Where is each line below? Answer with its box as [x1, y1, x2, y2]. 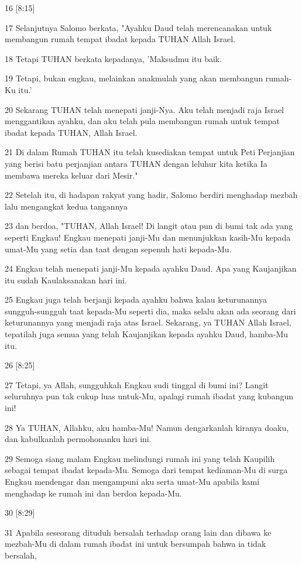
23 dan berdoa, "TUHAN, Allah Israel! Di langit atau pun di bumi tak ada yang [5, 220, 293, 232]
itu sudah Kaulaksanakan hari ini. [5, 273, 127, 286]
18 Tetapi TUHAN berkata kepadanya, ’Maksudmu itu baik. [5, 52, 222, 64]
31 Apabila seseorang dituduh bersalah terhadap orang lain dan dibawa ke [5, 526, 272, 538]
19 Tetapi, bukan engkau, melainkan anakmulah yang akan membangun [5, 72, 263, 84]
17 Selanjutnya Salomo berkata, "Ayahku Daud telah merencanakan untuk [5, 21, 272, 33]
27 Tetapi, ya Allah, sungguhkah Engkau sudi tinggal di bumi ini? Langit [5, 378, 269, 391]
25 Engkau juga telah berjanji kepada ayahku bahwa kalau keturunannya [5, 293, 267, 306]
